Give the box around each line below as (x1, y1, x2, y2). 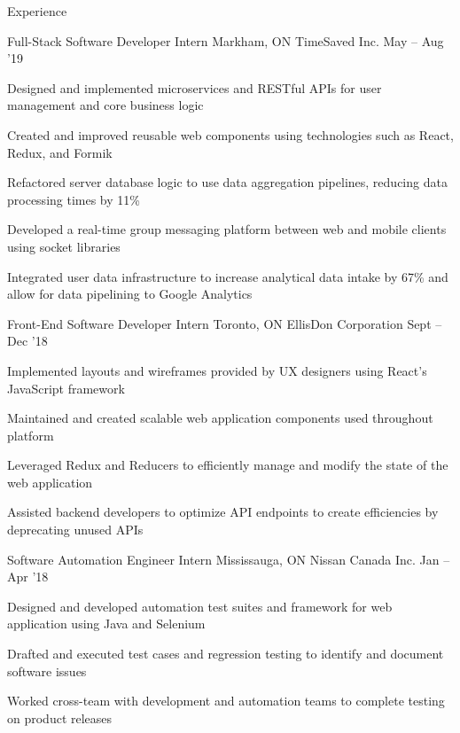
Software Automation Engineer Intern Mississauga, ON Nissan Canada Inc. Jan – (7, 550, 450, 568)
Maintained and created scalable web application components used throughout (7, 409, 433, 427)
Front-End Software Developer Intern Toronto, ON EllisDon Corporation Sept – (7, 314, 442, 332)
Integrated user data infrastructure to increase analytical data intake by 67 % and (7, 267, 448, 285)
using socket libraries (7, 237, 121, 255)
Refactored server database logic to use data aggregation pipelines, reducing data (7, 173, 448, 191)
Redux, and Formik (7, 143, 113, 161)
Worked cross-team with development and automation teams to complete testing (7, 691, 445, 710)
